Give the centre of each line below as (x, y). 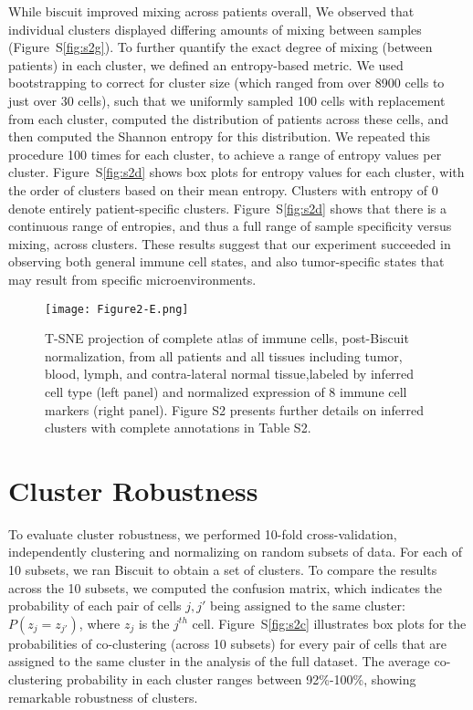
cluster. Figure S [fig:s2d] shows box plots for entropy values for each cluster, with (236, 172)
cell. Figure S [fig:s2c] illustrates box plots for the (329, 623)
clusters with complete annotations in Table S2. (178, 428)
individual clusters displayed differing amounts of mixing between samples (215, 29)
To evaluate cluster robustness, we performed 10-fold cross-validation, (203, 533)
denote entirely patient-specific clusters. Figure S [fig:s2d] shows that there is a (227, 208)
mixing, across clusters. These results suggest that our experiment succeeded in (230, 243)
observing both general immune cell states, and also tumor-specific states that (226, 261)
